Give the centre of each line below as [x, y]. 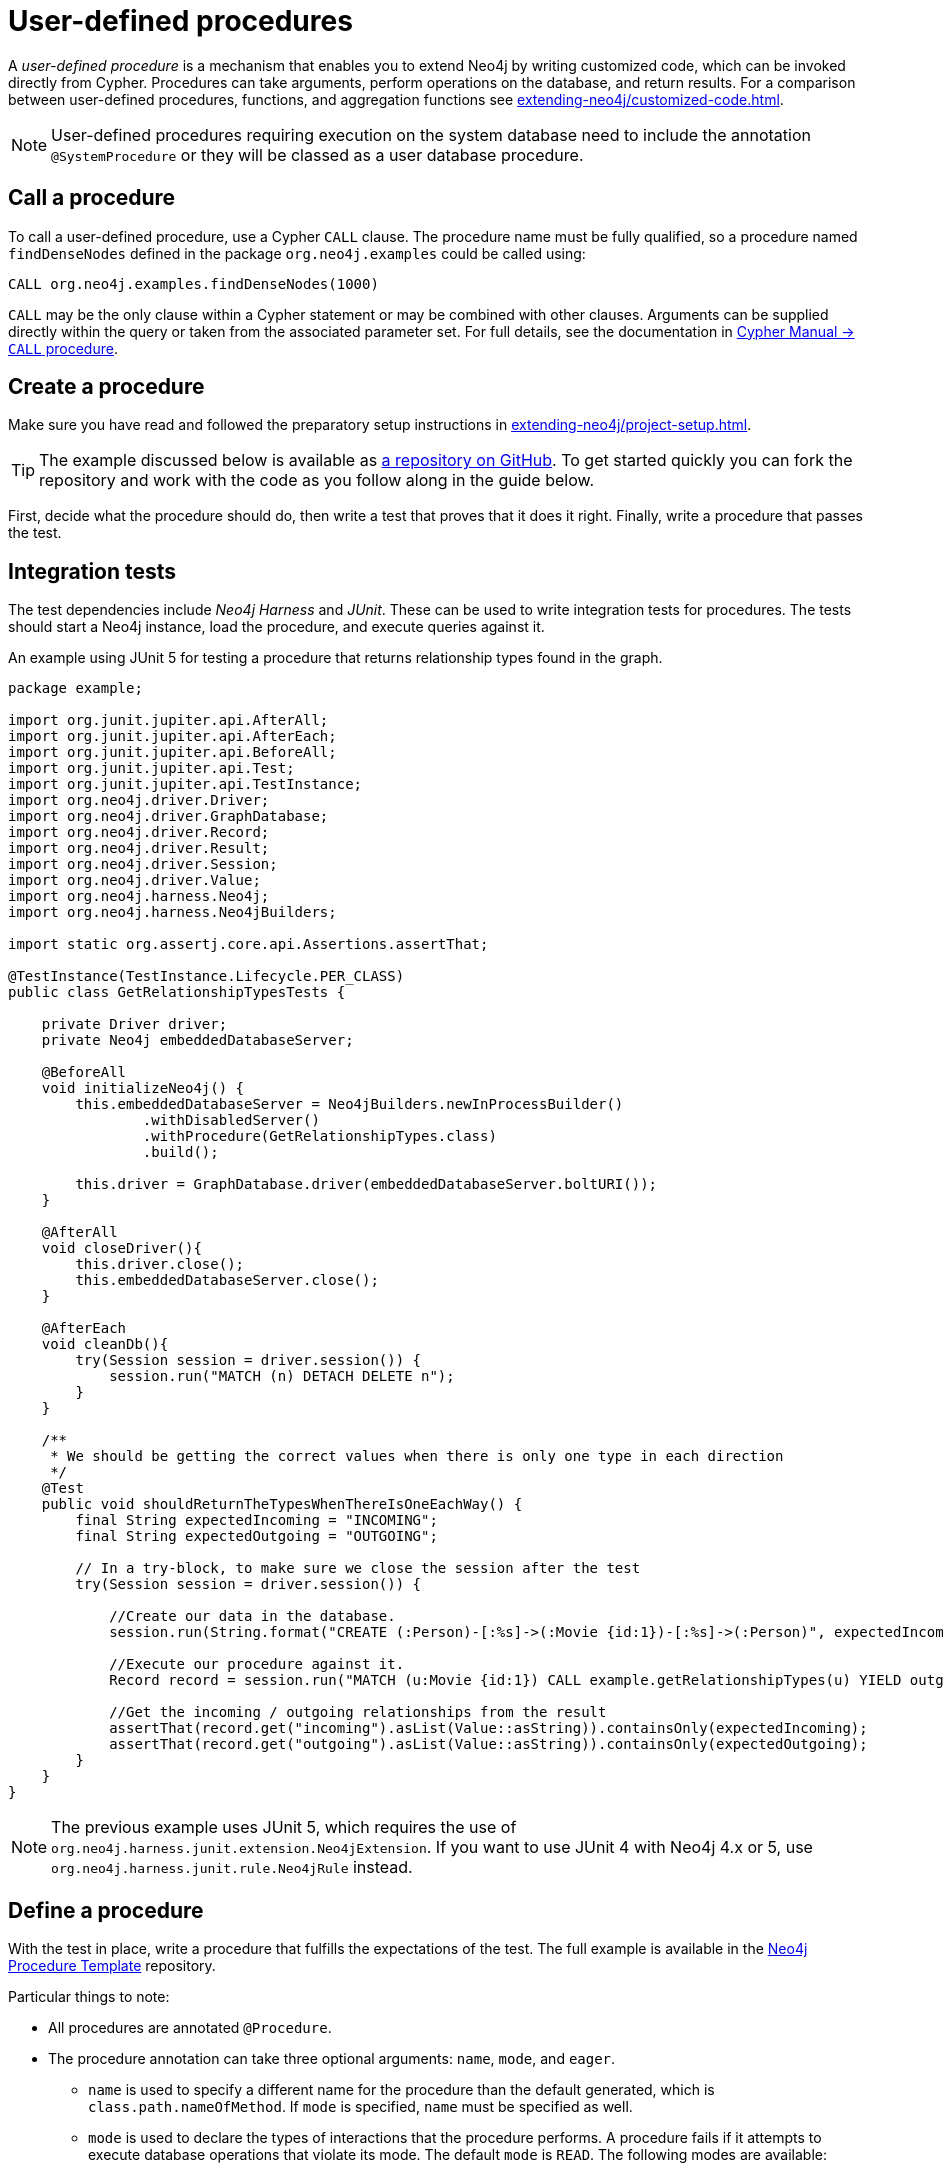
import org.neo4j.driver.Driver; [139, 800]
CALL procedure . [63, 348]
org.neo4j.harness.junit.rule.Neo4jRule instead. [232, 1867]
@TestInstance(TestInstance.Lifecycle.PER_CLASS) [206, 976]
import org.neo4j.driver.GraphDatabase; [168, 816]
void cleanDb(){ [105, 1344]
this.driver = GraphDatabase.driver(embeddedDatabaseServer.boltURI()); [366, 1184]
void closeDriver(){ [121, 1248]
